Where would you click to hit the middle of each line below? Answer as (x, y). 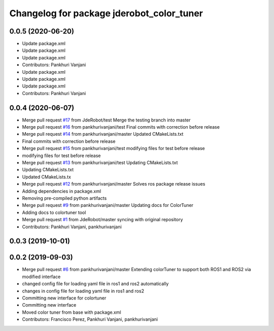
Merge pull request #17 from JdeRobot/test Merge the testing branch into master (106, 120)
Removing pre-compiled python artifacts (64, 198)
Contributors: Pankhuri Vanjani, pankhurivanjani (72, 227)
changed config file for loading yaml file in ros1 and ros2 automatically (95, 284)
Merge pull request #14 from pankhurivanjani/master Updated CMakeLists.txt (103, 134)
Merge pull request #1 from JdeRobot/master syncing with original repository (102, 220)
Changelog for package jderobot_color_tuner (106, 13)
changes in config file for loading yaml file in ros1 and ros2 (83, 291)
